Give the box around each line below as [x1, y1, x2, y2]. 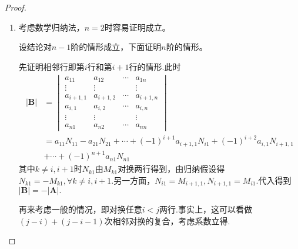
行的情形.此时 [129, 60, 181, 72]
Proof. [5, 1, 26, 13]
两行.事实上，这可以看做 [159, 203, 252, 215]
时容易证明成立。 [104, 21, 170, 33]
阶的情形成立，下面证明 [71, 41, 162, 53]
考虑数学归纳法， [18, 21, 85, 33]
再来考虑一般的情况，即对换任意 [18, 203, 142, 215]
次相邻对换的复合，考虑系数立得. [104, 214, 230, 227]
